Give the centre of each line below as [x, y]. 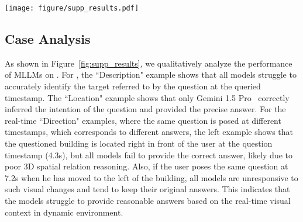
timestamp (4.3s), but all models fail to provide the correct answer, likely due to [149, 155]
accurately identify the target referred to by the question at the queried [133, 86]
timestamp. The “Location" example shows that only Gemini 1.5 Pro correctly [147, 97]
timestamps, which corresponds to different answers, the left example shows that [149, 132]
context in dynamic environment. [64, 212]
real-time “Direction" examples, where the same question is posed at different [143, 120]
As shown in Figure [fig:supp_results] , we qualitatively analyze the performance [149, 63]
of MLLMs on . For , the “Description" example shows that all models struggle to [151, 74]
